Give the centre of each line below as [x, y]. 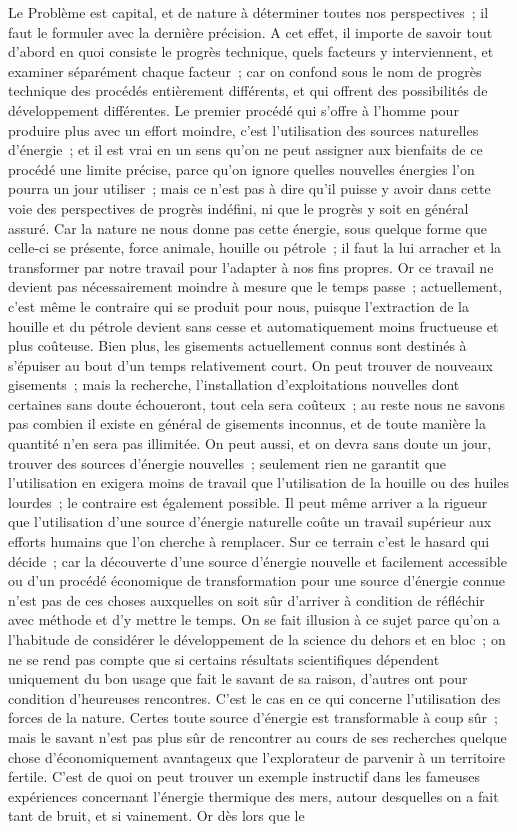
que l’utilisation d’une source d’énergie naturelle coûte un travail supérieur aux [250, 521]
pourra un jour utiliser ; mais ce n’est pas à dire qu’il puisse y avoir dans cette [249, 188]
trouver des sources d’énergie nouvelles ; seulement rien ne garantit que [227, 462]
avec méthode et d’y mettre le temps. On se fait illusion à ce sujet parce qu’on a [254, 619]
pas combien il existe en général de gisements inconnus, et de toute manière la [247, 423]
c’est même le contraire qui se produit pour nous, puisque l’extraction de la [238, 305]
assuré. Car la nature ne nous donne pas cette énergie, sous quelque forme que [247, 227]
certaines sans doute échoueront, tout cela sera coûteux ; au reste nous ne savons [256, 403]
